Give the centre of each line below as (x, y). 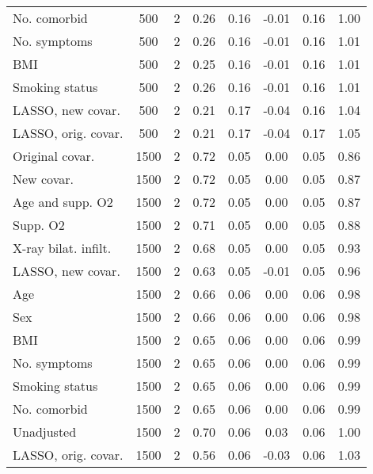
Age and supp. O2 (63, 202)
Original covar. (54, 156)
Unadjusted (45, 432)
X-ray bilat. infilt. (62, 248)
